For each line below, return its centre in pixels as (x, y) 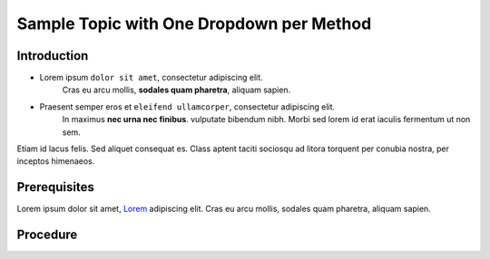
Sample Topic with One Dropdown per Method (194, 24)
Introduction (53, 56)
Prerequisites (55, 187)
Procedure (47, 235)
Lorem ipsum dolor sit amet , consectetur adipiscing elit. (151, 78)
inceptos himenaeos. (56, 161)
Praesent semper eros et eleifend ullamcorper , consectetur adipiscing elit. (187, 106)
